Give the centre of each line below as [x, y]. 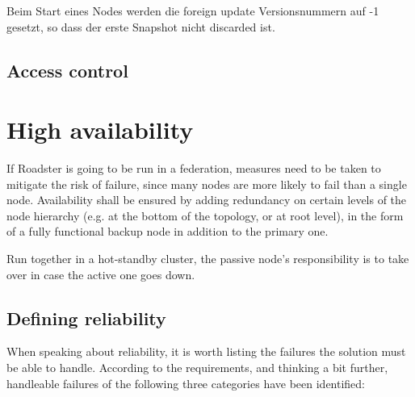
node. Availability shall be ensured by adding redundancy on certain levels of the [207, 200]
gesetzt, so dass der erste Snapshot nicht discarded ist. [141, 26]
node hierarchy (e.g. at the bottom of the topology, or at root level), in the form [205, 215]
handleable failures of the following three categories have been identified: [186, 383]
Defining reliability [86, 318]
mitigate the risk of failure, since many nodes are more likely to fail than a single [207, 184]
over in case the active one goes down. [101, 274]
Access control [67, 70]
